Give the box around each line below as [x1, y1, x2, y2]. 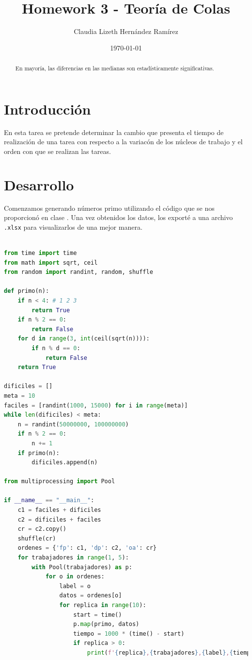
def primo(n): [4, 288, 49, 295]
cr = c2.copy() [17, 525, 66, 533]
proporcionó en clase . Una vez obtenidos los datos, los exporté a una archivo [4, 212, 233, 222]
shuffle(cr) [17, 535, 56, 542]
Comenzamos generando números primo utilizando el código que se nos [4, 203, 215, 213]
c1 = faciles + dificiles [17, 507, 101, 514]
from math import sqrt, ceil [4, 259, 98, 266]
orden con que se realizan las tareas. [4, 146, 111, 156]
